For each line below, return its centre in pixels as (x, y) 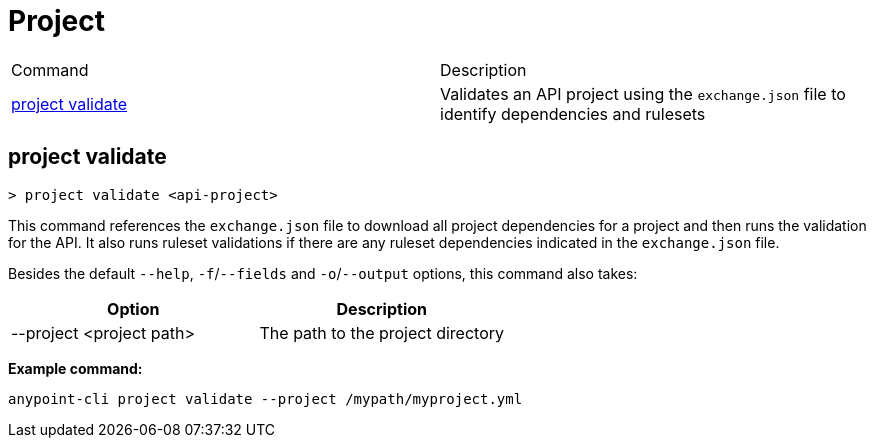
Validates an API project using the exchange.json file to (643, 93)
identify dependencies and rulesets (573, 113)
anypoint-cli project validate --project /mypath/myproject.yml (265, 398)
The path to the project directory (382, 332)
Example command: (75, 368)
